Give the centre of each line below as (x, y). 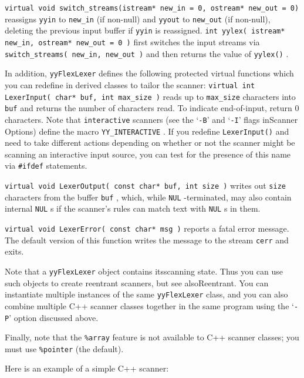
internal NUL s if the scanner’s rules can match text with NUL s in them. (133, 208)
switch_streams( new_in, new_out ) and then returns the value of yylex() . (147, 53)
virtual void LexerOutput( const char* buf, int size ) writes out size (145, 185)
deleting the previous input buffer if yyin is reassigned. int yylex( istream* (145, 30)
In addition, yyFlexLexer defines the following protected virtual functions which (149, 73)
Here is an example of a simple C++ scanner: (87, 368)
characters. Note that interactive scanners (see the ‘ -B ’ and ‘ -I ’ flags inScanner (151, 119)
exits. (14, 251)
